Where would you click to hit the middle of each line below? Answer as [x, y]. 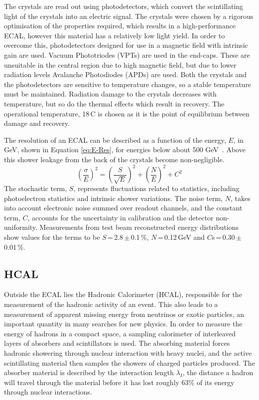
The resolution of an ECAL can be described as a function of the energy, [115, 140]
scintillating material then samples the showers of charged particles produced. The [129, 362]
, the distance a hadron [218, 372]
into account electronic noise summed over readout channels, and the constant [123, 208]
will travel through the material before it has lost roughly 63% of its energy [119, 382]
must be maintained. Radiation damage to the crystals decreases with [110, 94]
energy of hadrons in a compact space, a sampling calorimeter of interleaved [120, 333]
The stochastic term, [36, 188]
